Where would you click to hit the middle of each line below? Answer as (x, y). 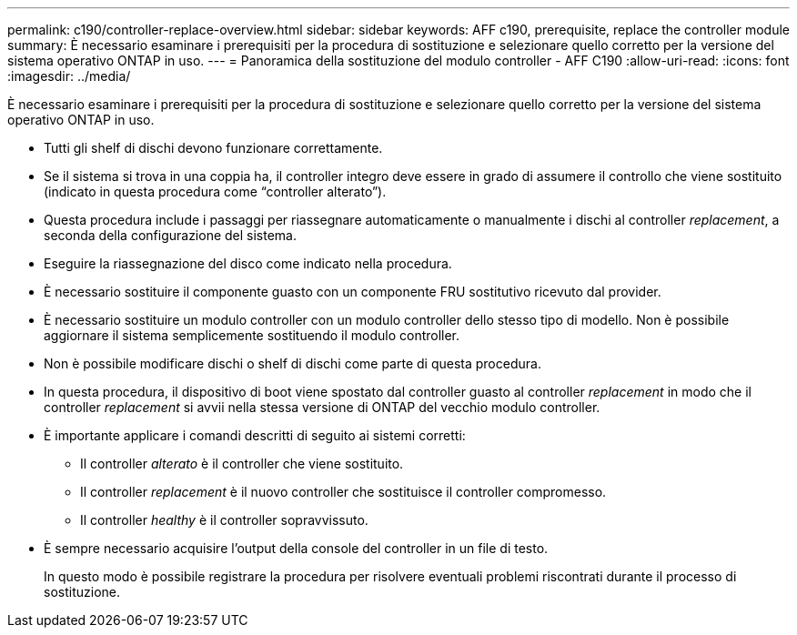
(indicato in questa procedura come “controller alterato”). (215, 192)
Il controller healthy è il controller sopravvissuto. (224, 520)
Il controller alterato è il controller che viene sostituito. (242, 464)
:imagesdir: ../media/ (69, 76)
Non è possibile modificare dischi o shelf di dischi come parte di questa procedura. (293, 363)
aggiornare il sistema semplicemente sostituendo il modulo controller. (252, 335)
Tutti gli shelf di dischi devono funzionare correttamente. (213, 148)
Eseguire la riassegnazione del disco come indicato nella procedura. (248, 263)
